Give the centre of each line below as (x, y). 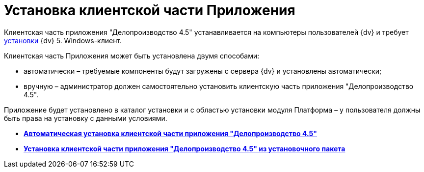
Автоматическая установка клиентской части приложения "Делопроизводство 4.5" (171, 133)
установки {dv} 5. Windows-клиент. (63, 40)
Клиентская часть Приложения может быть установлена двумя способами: (132, 56)
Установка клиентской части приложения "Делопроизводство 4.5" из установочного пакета (185, 148)
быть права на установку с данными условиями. (86, 118)
